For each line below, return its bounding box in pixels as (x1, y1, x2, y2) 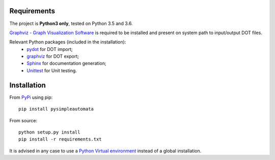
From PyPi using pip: (9, 94, 53, 100)
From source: (9, 117, 38, 123)
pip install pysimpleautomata (18, 106, 94, 112)
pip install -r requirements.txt (18, 137, 102, 142)
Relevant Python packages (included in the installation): (9, 39, 126, 45)
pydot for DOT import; (26, 46, 73, 52)
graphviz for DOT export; (26, 54, 79, 60)
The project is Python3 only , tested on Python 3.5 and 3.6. (9, 20, 133, 26)
